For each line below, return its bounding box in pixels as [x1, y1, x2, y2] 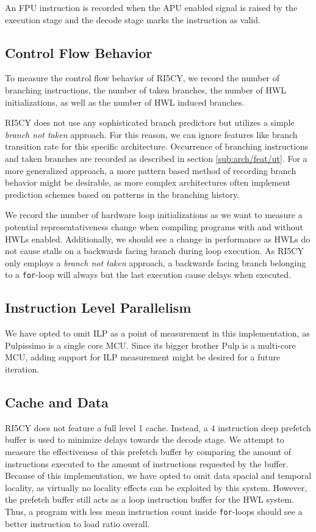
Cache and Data [5, 392, 109, 411]
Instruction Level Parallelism [5, 298, 192, 317]
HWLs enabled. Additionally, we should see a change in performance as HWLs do [5, 232, 311, 245]
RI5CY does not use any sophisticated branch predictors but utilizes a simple [5, 116, 295, 129]
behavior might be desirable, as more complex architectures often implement [5, 176, 291, 189]
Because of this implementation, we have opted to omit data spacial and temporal [5, 469, 312, 482]
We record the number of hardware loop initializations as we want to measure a [5, 208, 303, 221]
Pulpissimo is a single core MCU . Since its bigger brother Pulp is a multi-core [5, 338, 296, 351]
